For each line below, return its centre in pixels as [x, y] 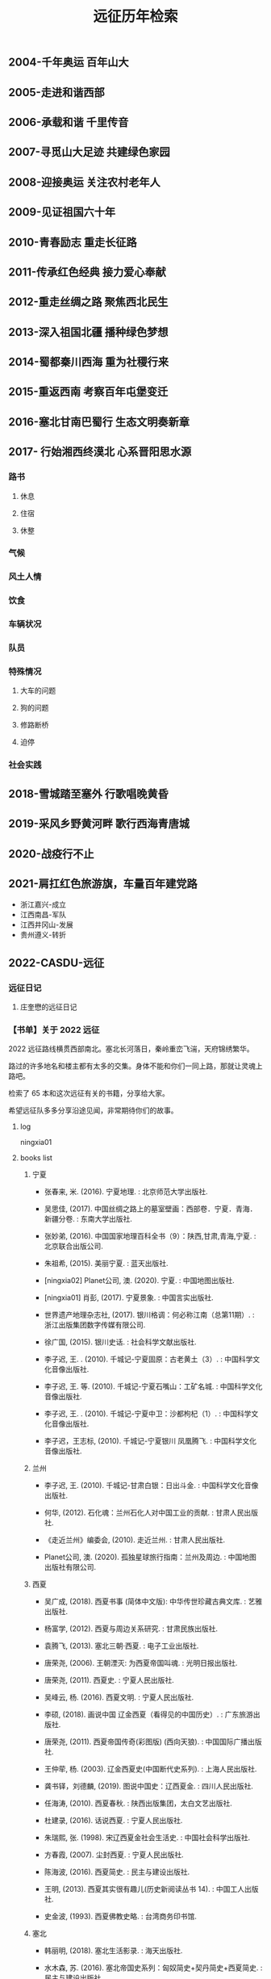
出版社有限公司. [70, 1567]
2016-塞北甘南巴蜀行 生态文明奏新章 [99, 422]
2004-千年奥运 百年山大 [69, 63]
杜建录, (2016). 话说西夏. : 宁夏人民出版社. [113, 1821]
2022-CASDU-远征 [56, 963]
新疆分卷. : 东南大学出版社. [88, 1219]
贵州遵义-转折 [43, 935]
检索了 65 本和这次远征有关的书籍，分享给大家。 [89, 1093]
